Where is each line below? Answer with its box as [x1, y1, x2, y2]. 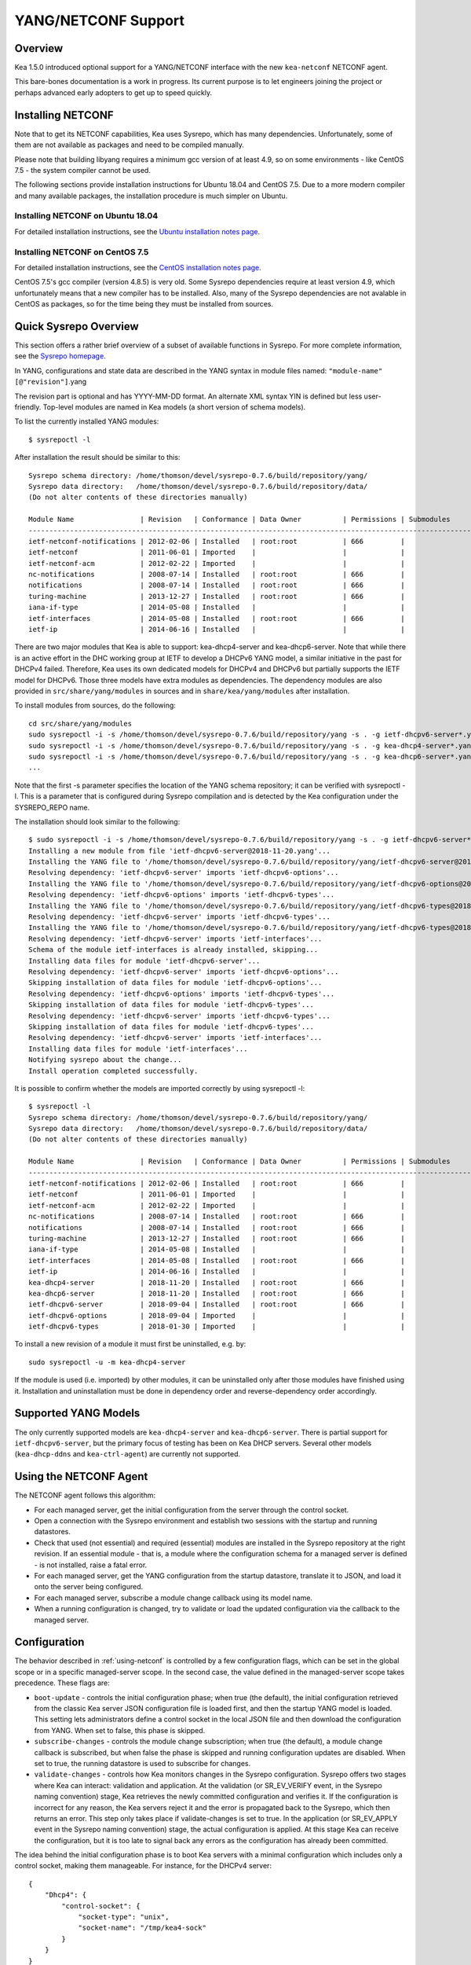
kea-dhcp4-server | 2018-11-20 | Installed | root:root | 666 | [28, 1278, 406, 1287]
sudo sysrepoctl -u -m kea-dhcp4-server [28, 1357, 186, 1367]
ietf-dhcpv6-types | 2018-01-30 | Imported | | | [28, 1322, 406, 1331]
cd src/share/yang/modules [28, 719, 133, 728]
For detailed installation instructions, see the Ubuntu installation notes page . [14, 226, 261, 236]
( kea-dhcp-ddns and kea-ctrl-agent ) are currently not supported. [14, 1449, 241, 1459]
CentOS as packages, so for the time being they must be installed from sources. [14, 299, 274, 309]
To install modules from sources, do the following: [14, 700, 177, 711]
